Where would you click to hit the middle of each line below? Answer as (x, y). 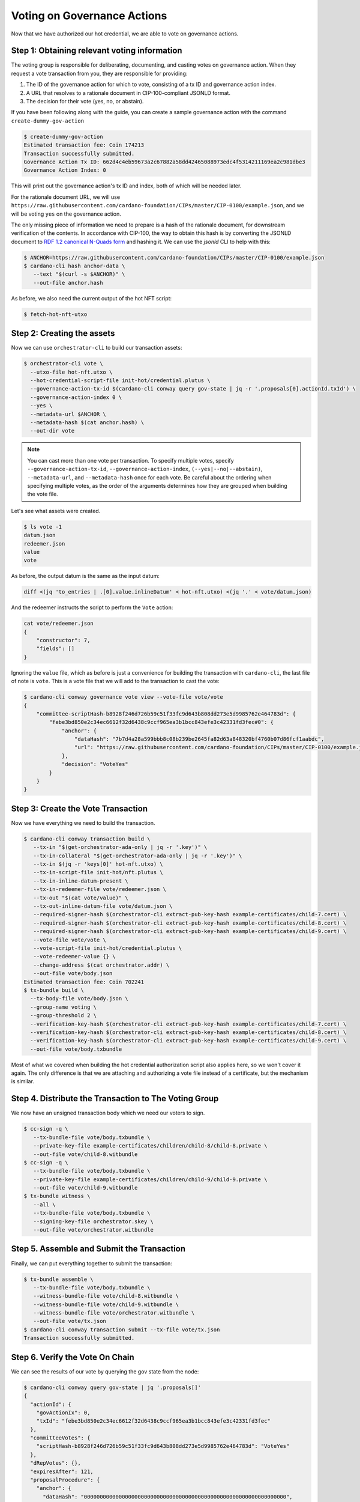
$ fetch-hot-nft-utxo (55, 314)
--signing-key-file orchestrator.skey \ (94, 1221)
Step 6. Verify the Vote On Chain (73, 1357)
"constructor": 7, (63, 640)
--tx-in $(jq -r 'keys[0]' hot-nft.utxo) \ (98, 864)
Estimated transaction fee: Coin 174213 (84, 145)
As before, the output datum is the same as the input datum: (85, 576)
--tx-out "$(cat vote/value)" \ (81, 898)
